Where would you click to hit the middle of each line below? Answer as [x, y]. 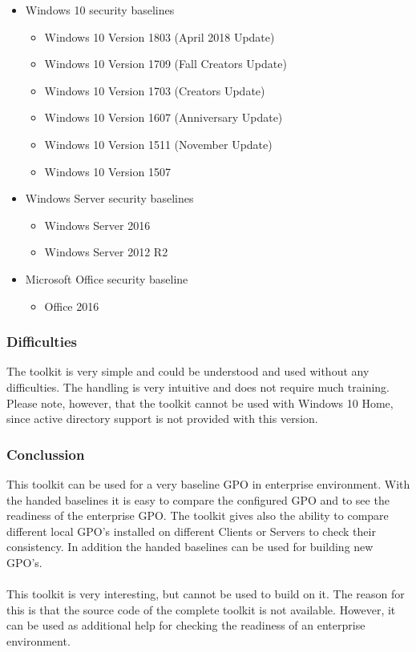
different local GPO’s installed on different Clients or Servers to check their [191, 531]
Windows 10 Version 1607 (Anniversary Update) [164, 117]
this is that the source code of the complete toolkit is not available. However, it [201, 609]
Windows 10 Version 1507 [107, 171]
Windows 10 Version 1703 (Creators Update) [155, 90]
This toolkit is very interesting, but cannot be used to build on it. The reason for [206, 594]
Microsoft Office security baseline [107, 278]
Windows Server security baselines [109, 198]
